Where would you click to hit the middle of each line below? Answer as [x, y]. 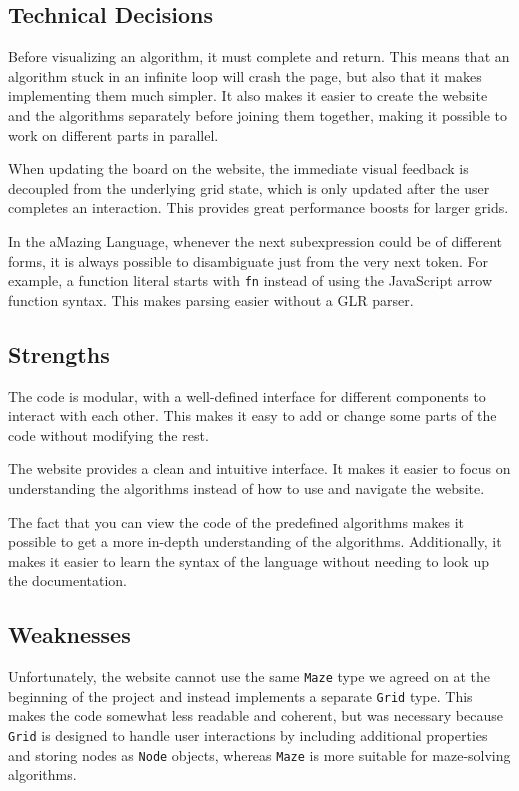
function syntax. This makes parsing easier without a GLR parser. [211, 299]
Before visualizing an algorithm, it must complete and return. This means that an [259, 56]
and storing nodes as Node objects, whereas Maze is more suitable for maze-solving [259, 754]
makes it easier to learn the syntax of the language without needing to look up [248, 560]
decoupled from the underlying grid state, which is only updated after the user [249, 187]
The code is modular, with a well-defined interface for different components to [247, 395]
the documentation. [68, 580]
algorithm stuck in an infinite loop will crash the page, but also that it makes [245, 75]
